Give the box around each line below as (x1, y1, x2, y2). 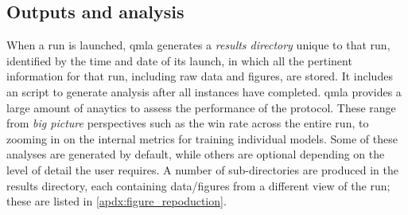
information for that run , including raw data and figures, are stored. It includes (6, 68, 393, 84)
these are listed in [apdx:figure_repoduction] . (6, 193, 227, 209)
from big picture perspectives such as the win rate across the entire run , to (6, 115, 369, 131)
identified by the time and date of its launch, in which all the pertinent (6, 52, 352, 68)
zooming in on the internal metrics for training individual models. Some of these (6, 130, 398, 147)
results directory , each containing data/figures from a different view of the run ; (6, 177, 391, 193)
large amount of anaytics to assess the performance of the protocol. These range (6, 99, 396, 115)
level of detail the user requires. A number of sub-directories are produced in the (6, 161, 398, 178)
